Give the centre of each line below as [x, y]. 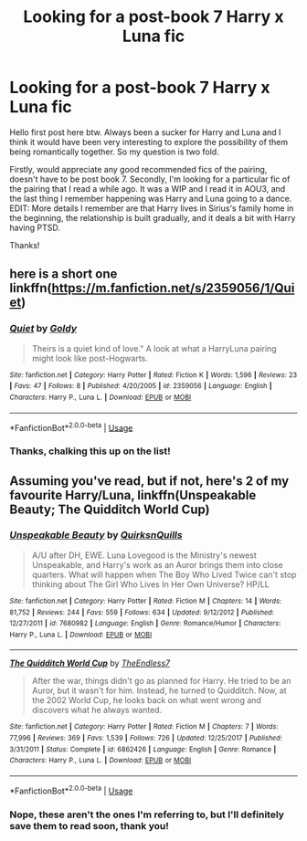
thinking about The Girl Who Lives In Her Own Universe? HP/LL [150, 584]
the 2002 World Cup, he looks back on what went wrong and [147, 700]
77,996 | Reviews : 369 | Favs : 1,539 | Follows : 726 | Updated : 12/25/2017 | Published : [146, 738]
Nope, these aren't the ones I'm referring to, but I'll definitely [147, 815]
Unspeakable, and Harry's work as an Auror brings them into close [157, 564]
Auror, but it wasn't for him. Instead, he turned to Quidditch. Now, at [159, 690]
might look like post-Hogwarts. [90, 358]
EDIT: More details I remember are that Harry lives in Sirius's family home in [152, 208]
